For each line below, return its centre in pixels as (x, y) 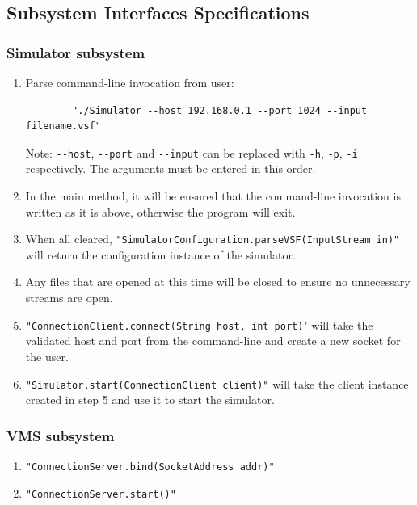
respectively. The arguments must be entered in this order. (171, 168)
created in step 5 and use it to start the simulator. (150, 400)
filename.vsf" (63, 126)
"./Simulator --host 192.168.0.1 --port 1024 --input (220, 110)
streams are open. (69, 298)
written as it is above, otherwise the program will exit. (160, 211)
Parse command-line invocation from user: (130, 82)
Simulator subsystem (76, 52)
